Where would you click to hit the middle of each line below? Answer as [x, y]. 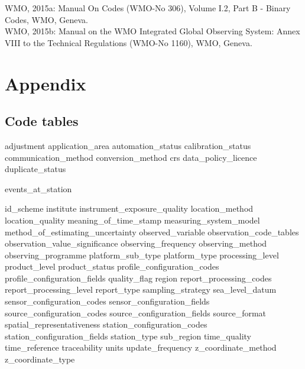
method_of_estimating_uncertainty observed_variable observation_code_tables [152, 232]
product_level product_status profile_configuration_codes [112, 266]
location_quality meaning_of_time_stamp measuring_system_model [132, 220]
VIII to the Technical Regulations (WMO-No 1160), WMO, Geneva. [129, 42]
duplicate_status [35, 169]
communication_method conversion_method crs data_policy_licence [131, 157]
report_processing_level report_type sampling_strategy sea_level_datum [141, 289]
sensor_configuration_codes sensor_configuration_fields [107, 301]
